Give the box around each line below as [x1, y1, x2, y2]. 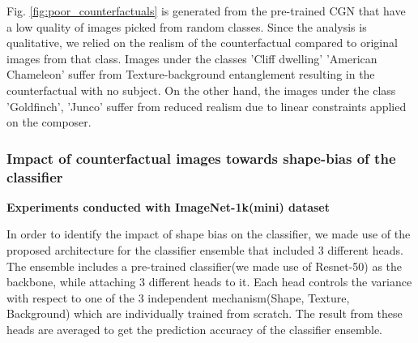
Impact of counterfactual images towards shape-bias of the [6, 148, 396, 168]
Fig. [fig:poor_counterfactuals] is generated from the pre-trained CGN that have [6, 2, 406, 19]
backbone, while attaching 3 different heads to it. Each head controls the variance [6, 273, 412, 290]
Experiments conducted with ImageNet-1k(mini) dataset [6, 198, 330, 215]
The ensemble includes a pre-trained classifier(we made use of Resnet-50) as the [6, 257, 403, 274]
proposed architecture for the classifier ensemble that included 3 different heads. [6, 242, 403, 259]
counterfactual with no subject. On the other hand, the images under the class [6, 81, 396, 98]
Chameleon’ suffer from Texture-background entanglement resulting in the [6, 66, 375, 83]
